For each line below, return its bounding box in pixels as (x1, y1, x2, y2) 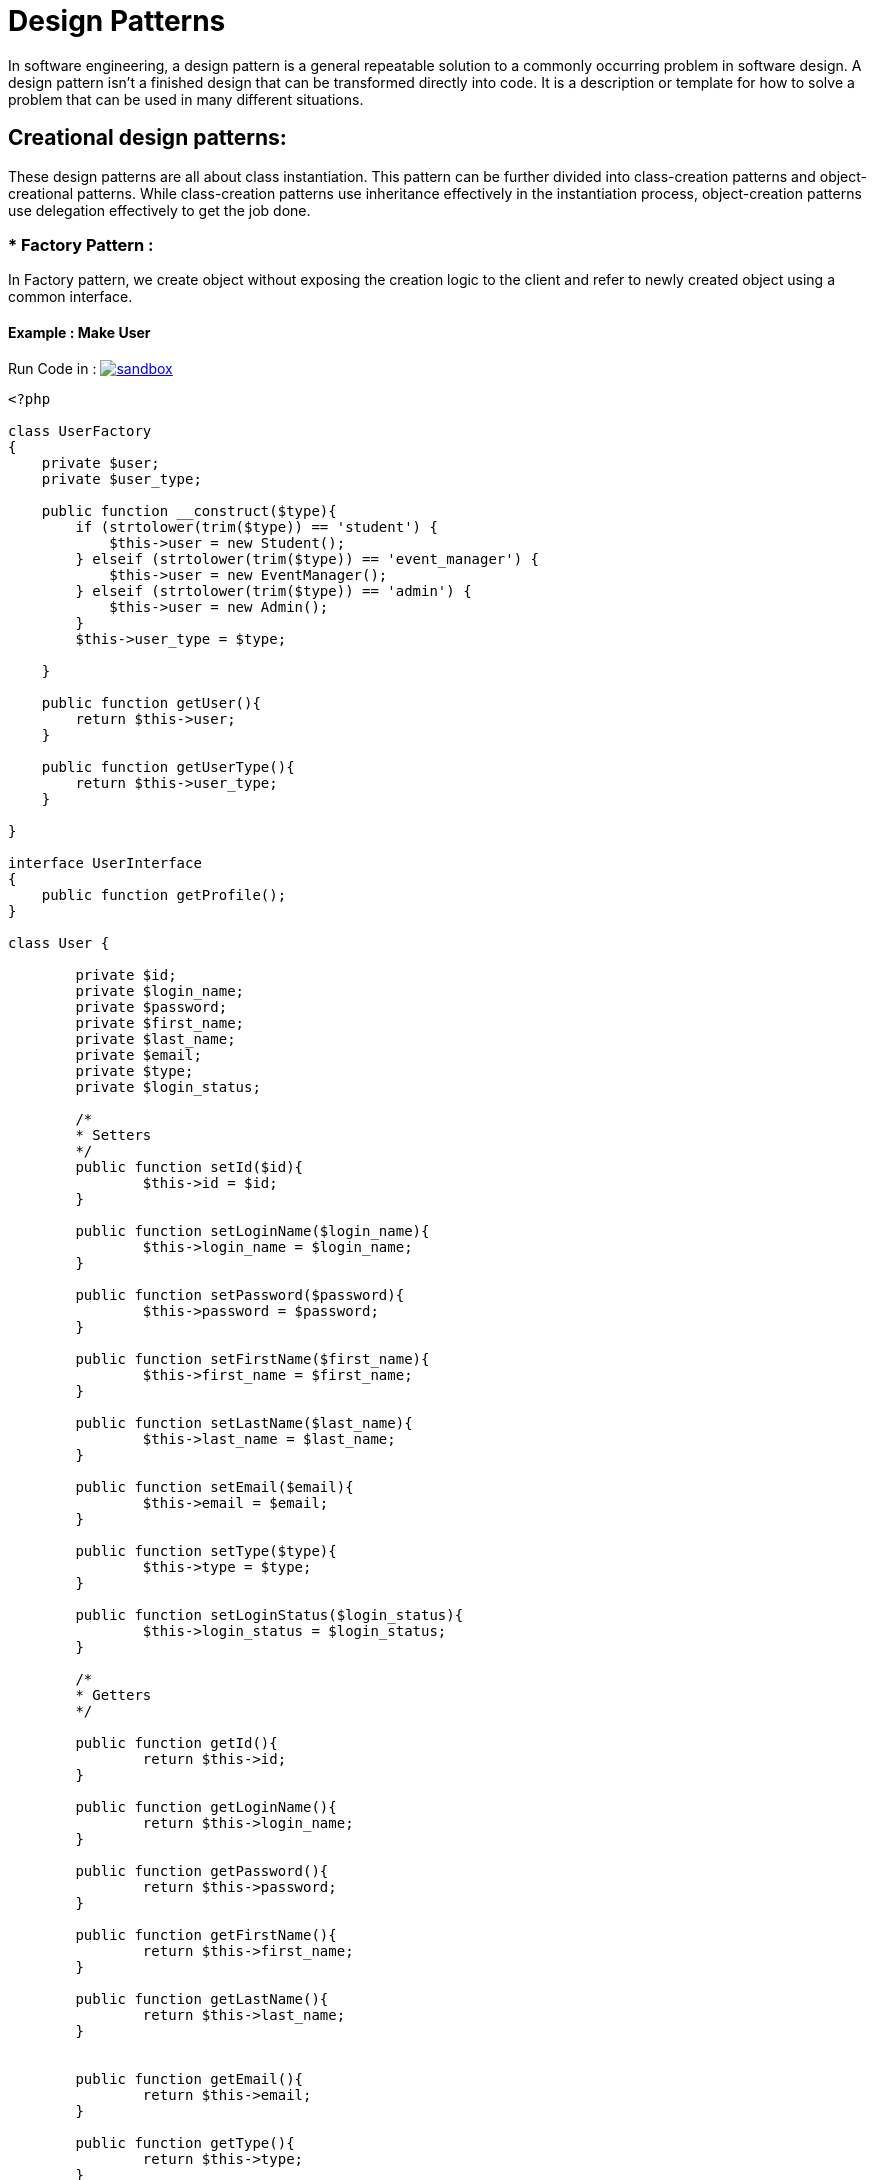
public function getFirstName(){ (75, 1926, 337, 1943)
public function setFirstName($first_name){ (75, 1350, 430, 1367)
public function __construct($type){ (41, 502, 337, 519)
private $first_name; (75, 1014, 245, 1031)
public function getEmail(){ (75, 2070, 304, 2087)
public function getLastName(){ (75, 1990, 329, 2007)
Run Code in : (8, 359, 97, 377)
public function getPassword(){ (75, 1862, 329, 1879)
